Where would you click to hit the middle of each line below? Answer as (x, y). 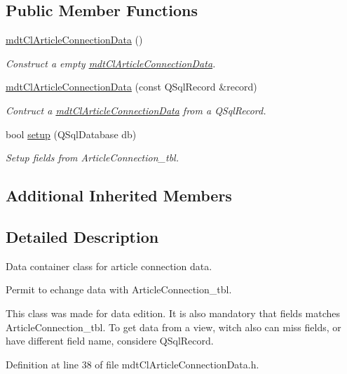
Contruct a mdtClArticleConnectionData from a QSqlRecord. (136, 110)
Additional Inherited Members (119, 195)
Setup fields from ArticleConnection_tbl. (92, 158)
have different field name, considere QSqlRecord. (110, 341)
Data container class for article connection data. (109, 266)
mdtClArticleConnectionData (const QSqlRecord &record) (131, 87)
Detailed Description (82, 236)
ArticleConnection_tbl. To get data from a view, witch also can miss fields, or (173, 327)
